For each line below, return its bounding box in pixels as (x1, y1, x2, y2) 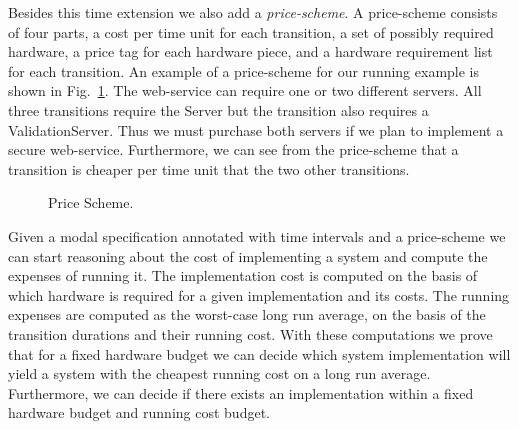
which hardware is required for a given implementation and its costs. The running (8, 284, 510, 305)
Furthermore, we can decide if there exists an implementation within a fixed (8, 382, 474, 403)
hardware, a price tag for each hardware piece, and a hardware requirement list (8, 41, 493, 62)
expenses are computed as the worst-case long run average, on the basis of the (8, 304, 486, 325)
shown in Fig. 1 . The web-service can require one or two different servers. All (8, 80, 482, 101)
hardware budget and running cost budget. (8, 402, 270, 423)
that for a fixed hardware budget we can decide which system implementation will (8, 343, 511, 364)
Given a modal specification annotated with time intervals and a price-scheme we (8, 225, 506, 246)
